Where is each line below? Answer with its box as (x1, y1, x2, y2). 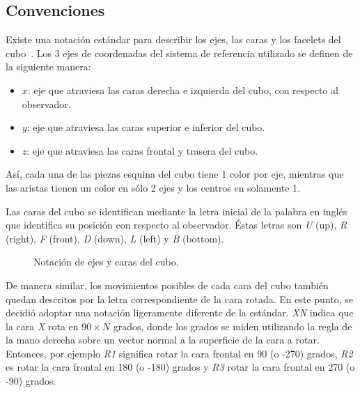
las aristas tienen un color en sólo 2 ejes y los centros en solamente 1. (6, 180, 300, 194)
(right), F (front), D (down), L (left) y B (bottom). (6, 231, 224, 245)
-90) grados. (6, 373, 56, 388)
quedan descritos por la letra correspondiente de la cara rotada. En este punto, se (6, 291, 354, 306)
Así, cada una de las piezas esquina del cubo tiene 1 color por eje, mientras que (6, 167, 344, 181)
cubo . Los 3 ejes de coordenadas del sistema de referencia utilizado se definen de (6, 45, 353, 60)
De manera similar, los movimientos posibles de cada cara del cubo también (6, 277, 329, 292)
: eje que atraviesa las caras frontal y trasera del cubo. (26, 143, 258, 157)
